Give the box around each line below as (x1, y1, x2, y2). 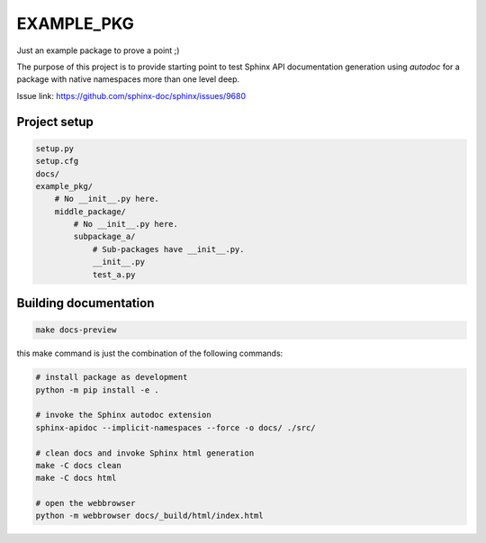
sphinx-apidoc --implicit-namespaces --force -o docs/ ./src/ (35, 422, 316, 432)
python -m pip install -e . (35, 385, 159, 395)
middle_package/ (54, 206, 126, 216)
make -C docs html (35, 473, 117, 484)
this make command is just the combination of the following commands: (16, 348, 283, 359)
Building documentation (16, 295, 155, 311)
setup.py (35, 143, 75, 153)
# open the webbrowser (35, 498, 136, 509)
